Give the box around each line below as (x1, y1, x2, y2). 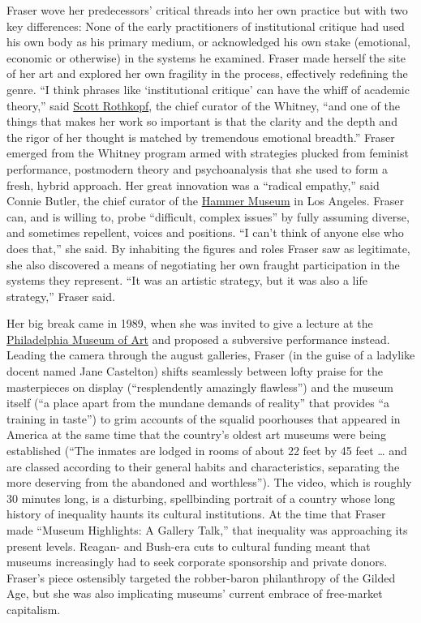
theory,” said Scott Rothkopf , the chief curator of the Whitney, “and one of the (6, 97, 400, 114)
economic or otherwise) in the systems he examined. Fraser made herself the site (6, 49, 406, 66)
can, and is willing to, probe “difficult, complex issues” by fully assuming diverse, (6, 208, 410, 225)
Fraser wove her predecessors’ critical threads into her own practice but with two (6, 2, 408, 18)
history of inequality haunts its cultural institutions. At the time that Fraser (6, 505, 386, 522)
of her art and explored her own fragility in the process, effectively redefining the (6, 65, 408, 82)
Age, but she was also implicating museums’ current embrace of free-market (6, 585, 383, 602)
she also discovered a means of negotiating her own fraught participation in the (6, 256, 400, 273)
